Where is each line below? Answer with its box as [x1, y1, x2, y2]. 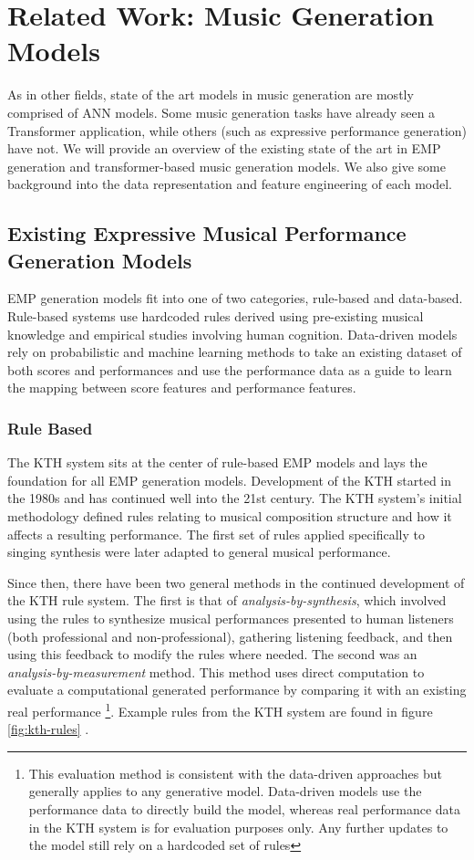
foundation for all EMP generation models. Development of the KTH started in [7, 470, 452, 489]
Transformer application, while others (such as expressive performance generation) [7, 121, 467, 140]
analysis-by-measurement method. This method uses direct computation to [7, 662, 425, 681]
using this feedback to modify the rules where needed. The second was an [7, 645, 417, 664]
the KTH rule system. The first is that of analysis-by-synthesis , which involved [7, 591, 447, 610]
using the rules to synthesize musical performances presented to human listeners [7, 609, 454, 627]
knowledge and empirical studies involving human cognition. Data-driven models [7, 324, 458, 343]
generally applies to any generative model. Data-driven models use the [28, 781, 422, 801]
